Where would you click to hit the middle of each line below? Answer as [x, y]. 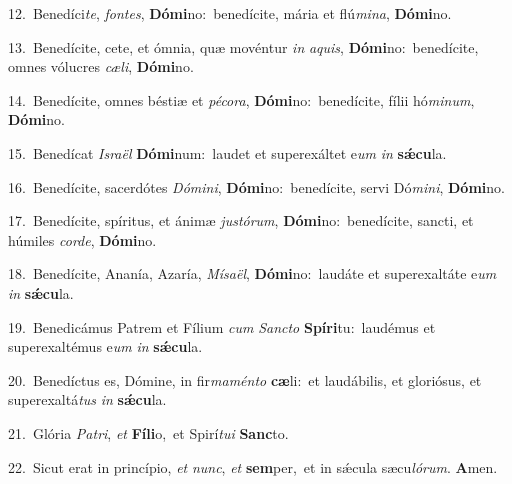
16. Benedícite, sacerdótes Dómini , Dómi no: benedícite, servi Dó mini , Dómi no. [256, 186]
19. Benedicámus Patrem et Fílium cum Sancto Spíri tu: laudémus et [222, 326]
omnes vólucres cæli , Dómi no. [101, 66]
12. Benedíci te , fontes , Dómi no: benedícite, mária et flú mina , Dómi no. [230, 13]
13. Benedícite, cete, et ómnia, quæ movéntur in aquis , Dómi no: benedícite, [243, 46]
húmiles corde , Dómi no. [82, 239]
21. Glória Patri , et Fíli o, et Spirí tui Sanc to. [148, 432]
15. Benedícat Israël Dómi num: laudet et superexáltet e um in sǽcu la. [227, 152]
